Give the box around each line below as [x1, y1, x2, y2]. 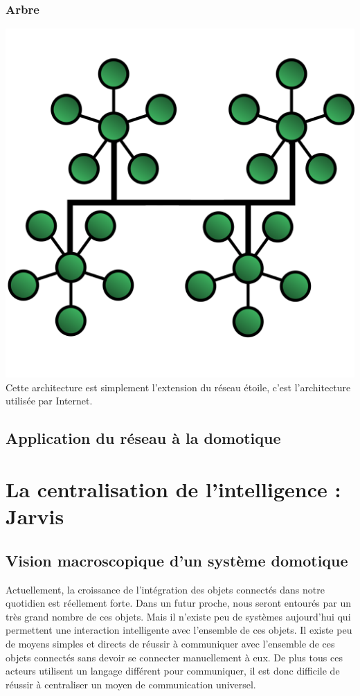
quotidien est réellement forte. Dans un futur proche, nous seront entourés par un [6, 596, 352, 610]
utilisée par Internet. [6, 393, 93, 408]
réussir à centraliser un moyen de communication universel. [6, 677, 256, 691]
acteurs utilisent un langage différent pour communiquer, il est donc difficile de [6, 663, 340, 678]
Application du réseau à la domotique [6, 427, 281, 449]
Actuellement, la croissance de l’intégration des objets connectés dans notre [6, 582, 325, 596]
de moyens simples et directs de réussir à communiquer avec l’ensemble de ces [6, 636, 335, 650]
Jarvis [6, 502, 64, 530]
